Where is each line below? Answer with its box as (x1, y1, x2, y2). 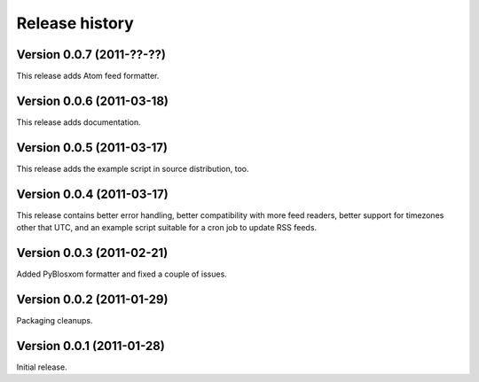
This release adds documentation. (16, 116, 141, 128)
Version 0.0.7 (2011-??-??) (16, 47, 166, 62)
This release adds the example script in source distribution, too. (16, 163, 249, 174)
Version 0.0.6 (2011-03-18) (16, 93, 169, 108)
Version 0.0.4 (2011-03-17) (16, 186, 169, 201)
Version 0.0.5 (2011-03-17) (16, 140, 169, 155)
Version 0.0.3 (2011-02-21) (16, 245, 169, 261)
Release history (16, 13, 135, 33)
